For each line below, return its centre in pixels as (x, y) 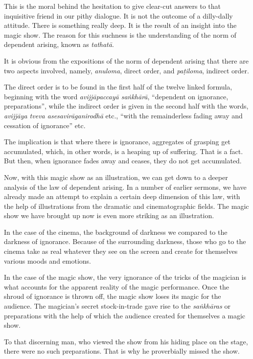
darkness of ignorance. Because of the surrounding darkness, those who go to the (125, 241)
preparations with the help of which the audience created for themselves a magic (125, 315)
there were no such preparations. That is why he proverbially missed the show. (122, 351)
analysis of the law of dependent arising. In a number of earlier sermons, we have (125, 187)
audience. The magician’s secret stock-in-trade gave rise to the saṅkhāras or (117, 306)
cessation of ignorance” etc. (45, 125)
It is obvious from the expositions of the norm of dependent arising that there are (126, 60)
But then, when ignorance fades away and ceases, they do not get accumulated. (123, 161)
